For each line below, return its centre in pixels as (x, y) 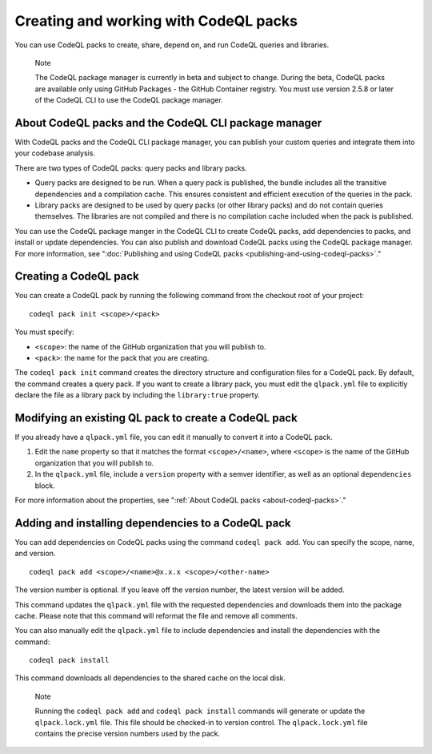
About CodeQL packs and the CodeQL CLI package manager (168, 123)
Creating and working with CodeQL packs (156, 21)
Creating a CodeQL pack (77, 276)
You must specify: (45, 332)
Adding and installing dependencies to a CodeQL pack (153, 523)
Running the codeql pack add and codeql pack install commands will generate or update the (200, 711)
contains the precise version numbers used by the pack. (128, 734)
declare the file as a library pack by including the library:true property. (137, 395)
